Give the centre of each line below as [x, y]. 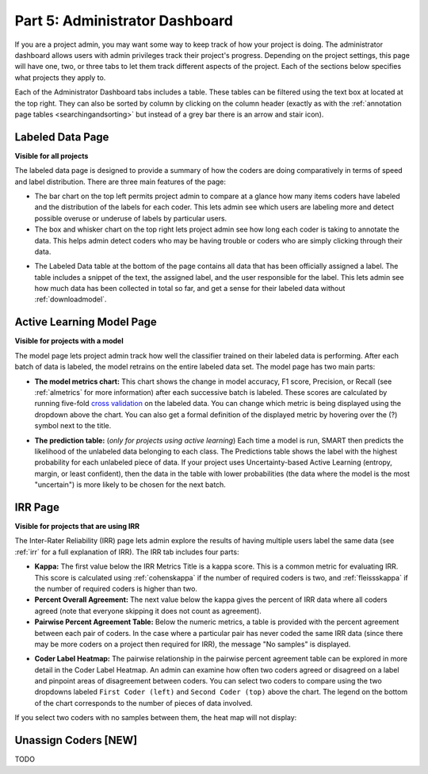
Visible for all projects [52, 155]
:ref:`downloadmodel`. [71, 299]
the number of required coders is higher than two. [116, 588]
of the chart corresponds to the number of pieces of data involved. [143, 703]
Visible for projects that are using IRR [77, 526]
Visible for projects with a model [69, 341]
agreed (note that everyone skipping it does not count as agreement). [148, 611]
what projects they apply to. [60, 77]
